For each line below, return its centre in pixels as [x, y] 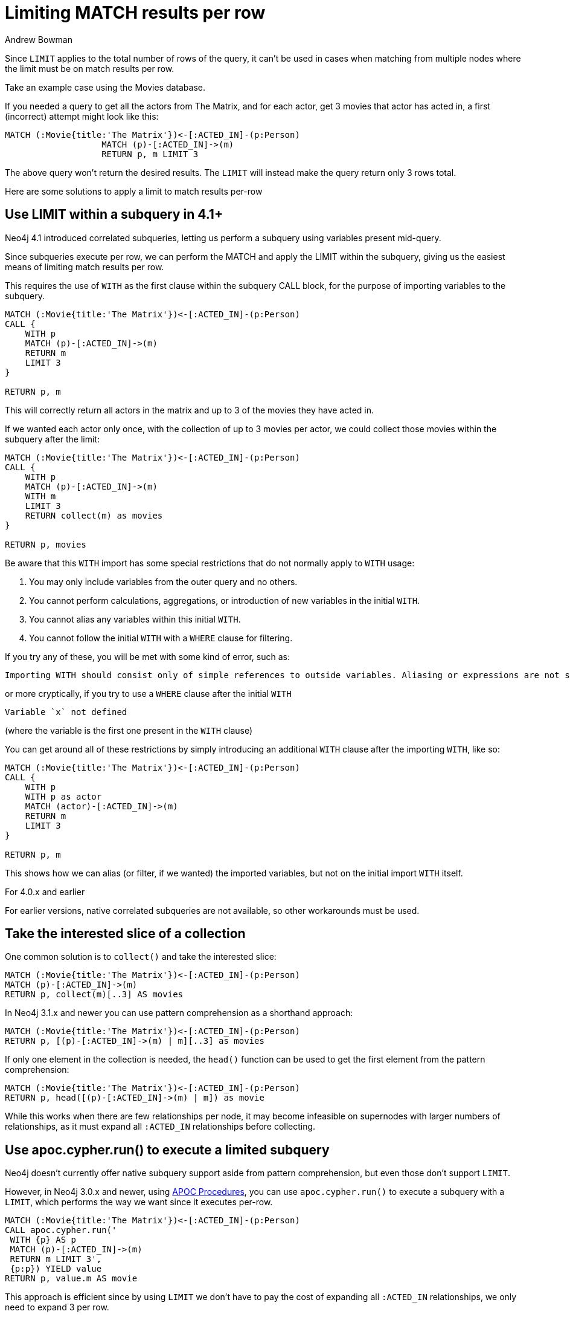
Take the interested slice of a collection [125, 934]
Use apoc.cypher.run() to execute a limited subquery [167, 1150]
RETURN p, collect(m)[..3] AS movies [94, 995]
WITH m [40, 496]
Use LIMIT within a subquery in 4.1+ [114, 215]
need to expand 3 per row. [57, 1307]
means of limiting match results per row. [85, 267]
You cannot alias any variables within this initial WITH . [135, 619]
